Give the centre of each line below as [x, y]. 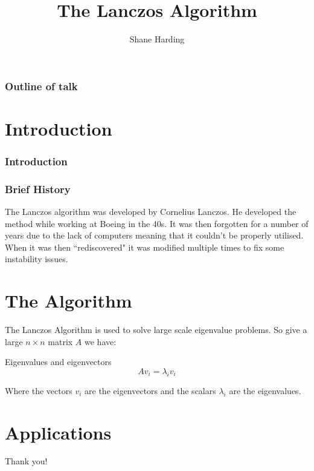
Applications [58, 432]
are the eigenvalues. [265, 390]
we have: [101, 341]
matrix [60, 341]
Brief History [38, 189]
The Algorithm [69, 301]
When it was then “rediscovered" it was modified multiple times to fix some [145, 247]
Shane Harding [157, 39]
